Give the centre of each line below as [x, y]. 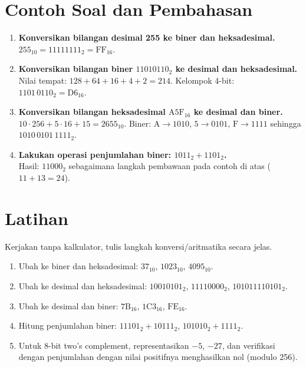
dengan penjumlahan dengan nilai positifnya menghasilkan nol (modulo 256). [158, 357]
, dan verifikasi [249, 345]
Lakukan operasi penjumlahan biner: [95, 154]
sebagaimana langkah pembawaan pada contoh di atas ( [170, 166]
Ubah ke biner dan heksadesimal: [78, 266]
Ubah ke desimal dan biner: [68, 305]
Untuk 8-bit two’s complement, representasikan [104, 345]
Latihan [37, 218]
